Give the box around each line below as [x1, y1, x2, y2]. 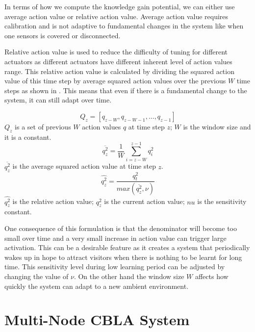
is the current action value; [104, 196, 185, 206]
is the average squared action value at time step [12, 161, 156, 171]
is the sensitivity [197, 196, 247, 206]
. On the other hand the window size [74, 271, 184, 281]
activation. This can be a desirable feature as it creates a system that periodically [4, 242, 250, 253]
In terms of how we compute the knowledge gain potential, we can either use [4, 1, 235, 11]
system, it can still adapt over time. [4, 95, 112, 105]
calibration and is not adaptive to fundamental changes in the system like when [4, 21, 244, 31]
